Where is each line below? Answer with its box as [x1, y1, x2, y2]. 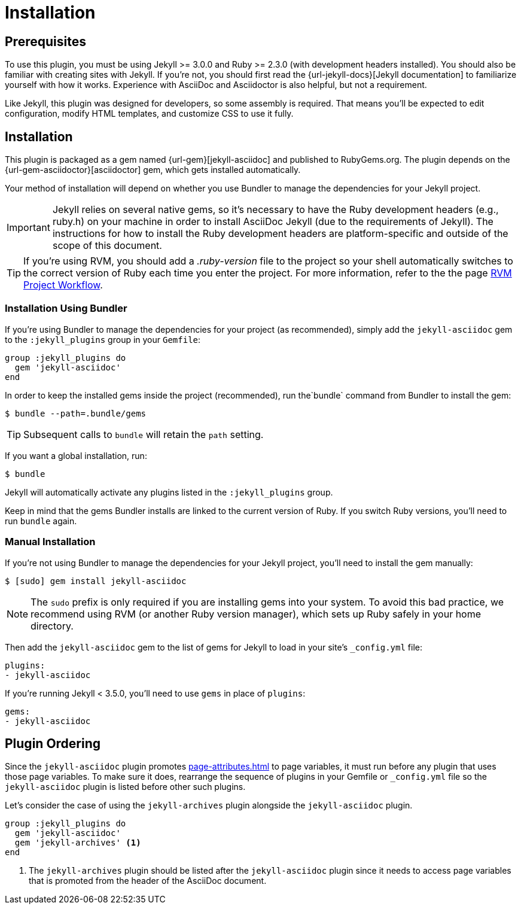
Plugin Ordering [5, 735, 101, 751]
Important [7, 221, 50, 234]
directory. [31, 619, 74, 632]
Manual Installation [5, 536, 96, 548]
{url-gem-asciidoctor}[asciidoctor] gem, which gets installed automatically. [5, 165, 301, 175]
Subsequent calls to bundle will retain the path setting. [23, 428, 264, 440]
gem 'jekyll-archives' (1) [14, 838, 141, 848]
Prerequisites [5, 34, 86, 49]
